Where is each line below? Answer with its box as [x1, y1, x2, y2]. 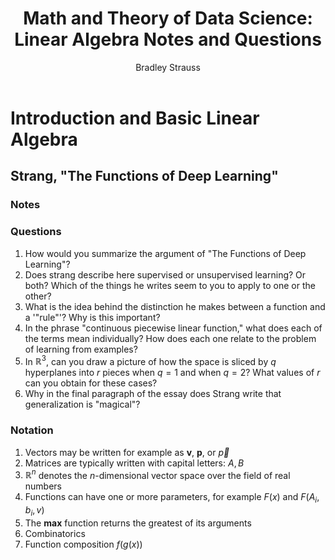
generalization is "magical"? [24, 398, 141, 411]
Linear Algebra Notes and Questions [14, 28, 322, 51]
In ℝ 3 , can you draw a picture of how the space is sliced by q [24, 353, 277, 367]
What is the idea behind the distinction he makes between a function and [24, 300, 326, 312]
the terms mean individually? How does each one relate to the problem [24, 332, 317, 344]
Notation [10, 423, 54, 437]
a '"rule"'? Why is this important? [24, 311, 161, 323]
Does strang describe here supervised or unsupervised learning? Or [24, 268, 307, 281]
